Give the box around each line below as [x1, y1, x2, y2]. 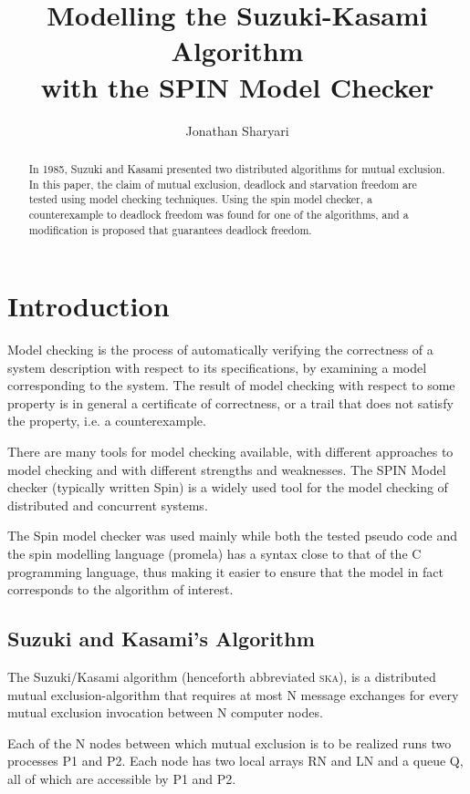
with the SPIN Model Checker [40, 67, 434, 105]
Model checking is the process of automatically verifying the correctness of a [7, 340, 433, 359]
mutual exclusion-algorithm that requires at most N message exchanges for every [7, 685, 459, 704]
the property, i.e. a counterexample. [7, 411, 206, 430]
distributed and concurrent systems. [7, 495, 208, 514]
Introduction [7, 287, 170, 325]
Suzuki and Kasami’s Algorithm [7, 624, 315, 653]
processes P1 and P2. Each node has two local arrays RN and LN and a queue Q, [7, 751, 464, 770]
